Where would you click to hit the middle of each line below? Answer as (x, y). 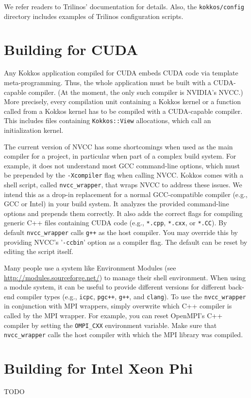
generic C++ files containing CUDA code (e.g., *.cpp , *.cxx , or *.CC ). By (116, 223)
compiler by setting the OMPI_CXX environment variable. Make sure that (110, 325)
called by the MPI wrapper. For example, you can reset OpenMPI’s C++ (113, 316)
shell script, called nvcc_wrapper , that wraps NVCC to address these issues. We (123, 185)
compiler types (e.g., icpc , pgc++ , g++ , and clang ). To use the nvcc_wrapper (131, 296)
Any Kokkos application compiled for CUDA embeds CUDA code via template (121, 73)
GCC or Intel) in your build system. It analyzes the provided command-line (117, 204)
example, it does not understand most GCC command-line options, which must (122, 165)
